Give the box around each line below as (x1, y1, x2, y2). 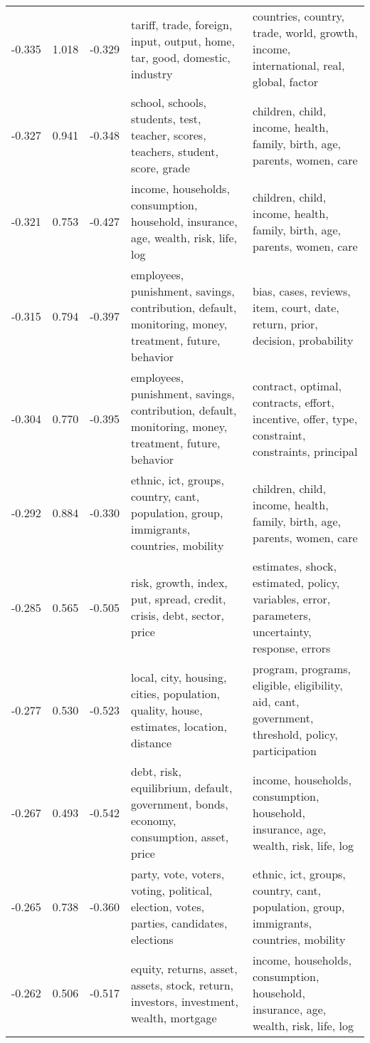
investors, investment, (131, 992, 238, 1010)
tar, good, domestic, (131, 48, 231, 66)
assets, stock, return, (131, 976, 233, 993)
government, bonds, (131, 796, 228, 812)
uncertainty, (252, 623, 312, 640)
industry (131, 65, 173, 82)
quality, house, (131, 701, 203, 718)
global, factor (252, 73, 319, 90)
